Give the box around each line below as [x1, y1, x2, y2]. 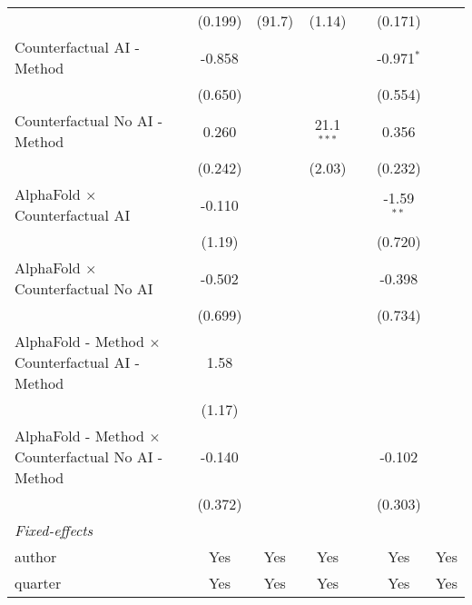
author [15, 546, 57, 567]
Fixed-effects [15, 520, 93, 541]
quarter [15, 572, 62, 593]
